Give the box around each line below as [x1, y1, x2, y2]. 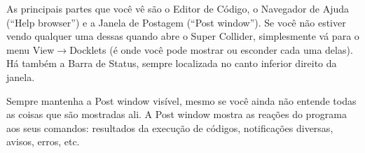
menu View [6, 42, 55, 57]
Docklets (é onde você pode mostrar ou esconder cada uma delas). [69, 42, 353, 57]
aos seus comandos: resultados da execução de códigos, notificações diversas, [6, 120, 333, 135]
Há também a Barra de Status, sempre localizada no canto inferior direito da [6, 56, 337, 71]
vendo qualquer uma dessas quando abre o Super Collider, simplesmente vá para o [6, 29, 359, 43]
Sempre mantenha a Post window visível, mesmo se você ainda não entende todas [6, 93, 357, 108]
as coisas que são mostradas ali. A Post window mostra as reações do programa [6, 107, 347, 122]
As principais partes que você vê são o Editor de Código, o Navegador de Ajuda [6, 1, 350, 15]
